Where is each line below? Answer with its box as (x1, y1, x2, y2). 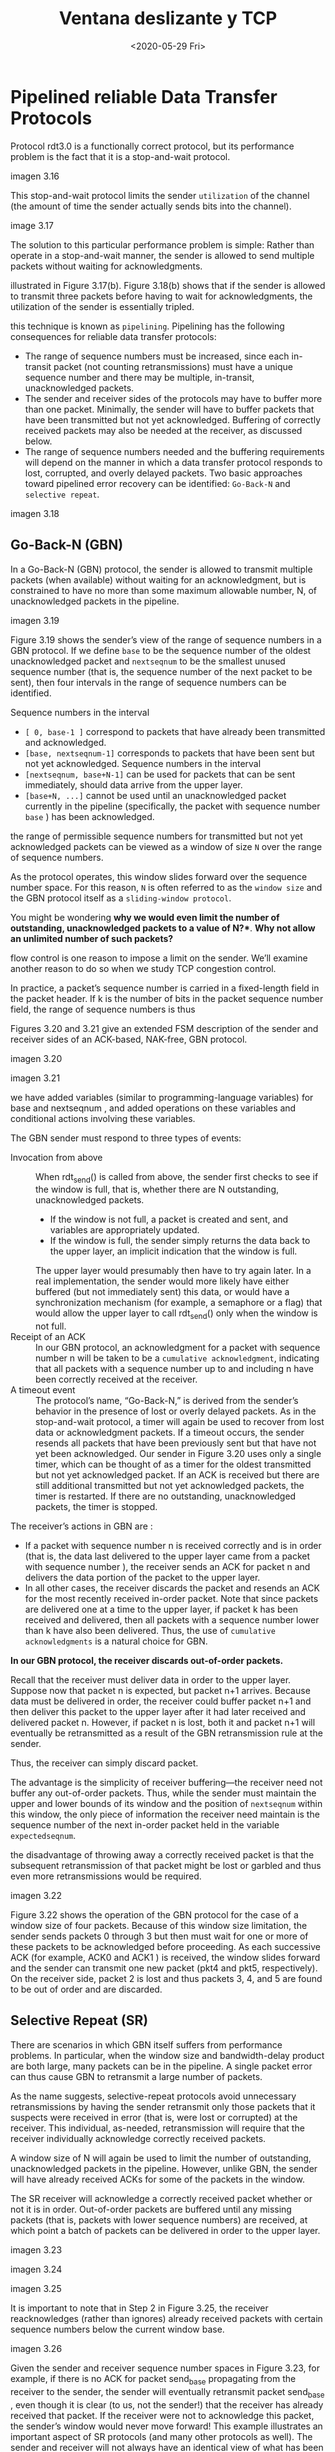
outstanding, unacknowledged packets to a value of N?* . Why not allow (10, 922, 316, 934)
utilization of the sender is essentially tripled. (10, 300, 195, 312)
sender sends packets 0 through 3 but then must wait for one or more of (10, 1930, 309, 1942)
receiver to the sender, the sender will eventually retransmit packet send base (10, 2385, 325, 2400)
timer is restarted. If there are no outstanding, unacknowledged (35, 1490, 297, 1502)
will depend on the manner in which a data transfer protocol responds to (24, 456, 323, 468)
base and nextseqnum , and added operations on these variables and (10, 1102, 297, 1114)
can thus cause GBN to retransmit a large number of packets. (10, 2070, 263, 2082)
